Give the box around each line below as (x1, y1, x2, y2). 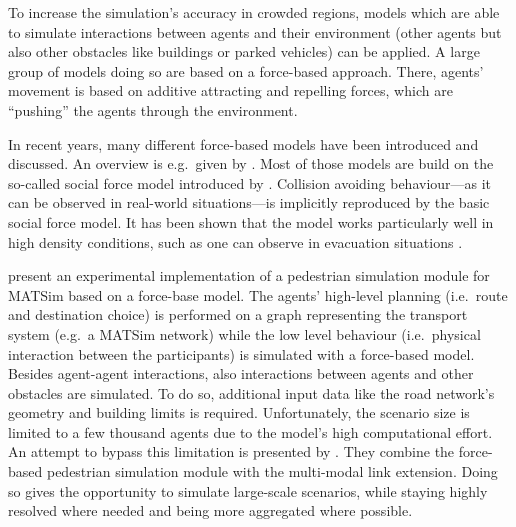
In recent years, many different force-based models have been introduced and (8, 133, 479, 154)
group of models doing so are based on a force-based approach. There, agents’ (8, 60, 484, 81)
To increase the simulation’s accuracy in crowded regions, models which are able (8, 2, 500, 22)
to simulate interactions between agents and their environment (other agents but (8, 21, 502, 42)
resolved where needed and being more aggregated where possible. (8, 500, 413, 521)
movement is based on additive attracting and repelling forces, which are (8, 80, 453, 101)
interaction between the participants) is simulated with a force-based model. (8, 343, 475, 364)
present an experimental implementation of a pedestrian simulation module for (8, 265, 490, 286)
